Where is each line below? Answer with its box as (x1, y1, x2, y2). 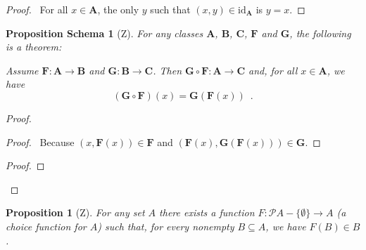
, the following (289, 25, 351, 40)
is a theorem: (6, 39, 62, 54)
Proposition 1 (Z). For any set (6, 205, 145, 220)
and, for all (248, 63, 298, 77)
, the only (97, 2, 139, 16)
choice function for (6, 218, 87, 233)
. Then (153, 63, 182, 77)
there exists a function (159, 205, 255, 220)
